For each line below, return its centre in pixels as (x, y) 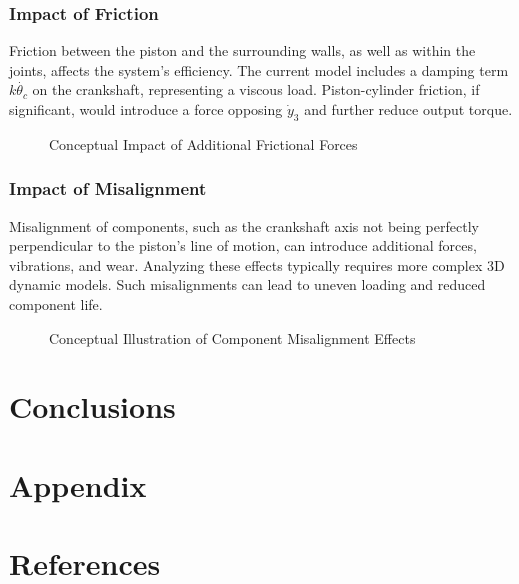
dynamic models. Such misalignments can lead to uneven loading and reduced (247, 284)
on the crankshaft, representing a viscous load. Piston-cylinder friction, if (256, 89)
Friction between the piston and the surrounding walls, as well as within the (242, 50)
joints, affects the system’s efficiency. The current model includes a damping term (259, 69)
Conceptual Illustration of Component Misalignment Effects (232, 337)
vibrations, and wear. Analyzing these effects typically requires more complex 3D (257, 264)
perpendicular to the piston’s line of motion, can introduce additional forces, (243, 245)
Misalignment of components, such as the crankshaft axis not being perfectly (244, 225)
